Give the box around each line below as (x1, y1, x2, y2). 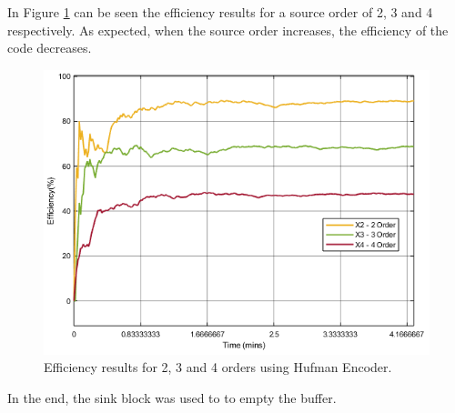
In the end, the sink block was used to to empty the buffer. (7, 388, 337, 407)
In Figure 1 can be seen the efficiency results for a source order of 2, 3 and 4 (7, 3, 433, 21)
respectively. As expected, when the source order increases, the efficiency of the (7, 20, 449, 39)
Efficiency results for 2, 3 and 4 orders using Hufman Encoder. (44, 358, 392, 377)
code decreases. (7, 38, 92, 57)
